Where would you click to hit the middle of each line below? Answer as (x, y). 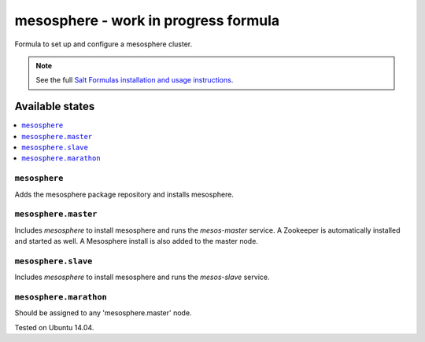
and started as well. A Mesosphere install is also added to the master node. (137, 241)
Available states (55, 107)
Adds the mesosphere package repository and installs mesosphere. (124, 194)
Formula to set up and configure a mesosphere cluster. (103, 44)
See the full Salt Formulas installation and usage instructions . (135, 80)
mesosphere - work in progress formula (147, 20)
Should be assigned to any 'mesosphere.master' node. (103, 313)
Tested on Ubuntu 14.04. (54, 327)
